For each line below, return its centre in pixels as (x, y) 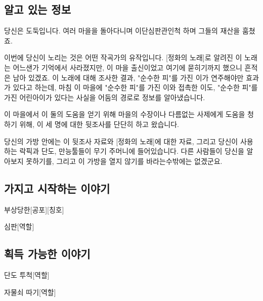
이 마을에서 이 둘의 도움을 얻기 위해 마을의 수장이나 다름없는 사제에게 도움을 (125, 114)
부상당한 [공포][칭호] (34, 209)
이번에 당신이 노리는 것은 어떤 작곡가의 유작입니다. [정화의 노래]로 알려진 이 (123, 57)
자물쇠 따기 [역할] (30, 292)
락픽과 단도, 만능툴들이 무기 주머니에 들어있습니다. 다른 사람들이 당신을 (132, 151)
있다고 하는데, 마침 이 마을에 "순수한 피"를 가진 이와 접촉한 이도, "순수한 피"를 (135, 87)
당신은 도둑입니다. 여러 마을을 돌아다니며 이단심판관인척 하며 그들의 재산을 (122, 31)
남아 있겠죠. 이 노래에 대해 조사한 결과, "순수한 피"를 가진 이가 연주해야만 (128, 77)
